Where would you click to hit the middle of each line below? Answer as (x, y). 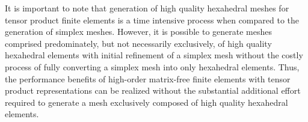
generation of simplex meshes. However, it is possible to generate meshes (138, 32)
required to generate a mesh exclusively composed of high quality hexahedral (146, 102)
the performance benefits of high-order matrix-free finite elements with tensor (148, 78)
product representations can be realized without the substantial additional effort (153, 90)
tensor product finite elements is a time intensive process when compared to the (152, 20)
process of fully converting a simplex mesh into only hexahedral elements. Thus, (152, 66)
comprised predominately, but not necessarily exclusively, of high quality (138, 43)
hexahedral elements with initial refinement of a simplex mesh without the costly (154, 55)
